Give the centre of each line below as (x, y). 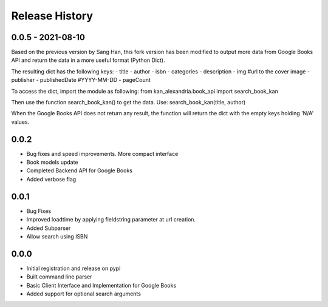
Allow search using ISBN (57, 236)
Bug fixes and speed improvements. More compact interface (102, 153)
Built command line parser (59, 277)
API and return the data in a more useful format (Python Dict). (88, 60)
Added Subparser (49, 228)
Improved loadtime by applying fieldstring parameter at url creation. (111, 220)
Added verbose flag (51, 179)
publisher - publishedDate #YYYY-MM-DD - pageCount (81, 80)
